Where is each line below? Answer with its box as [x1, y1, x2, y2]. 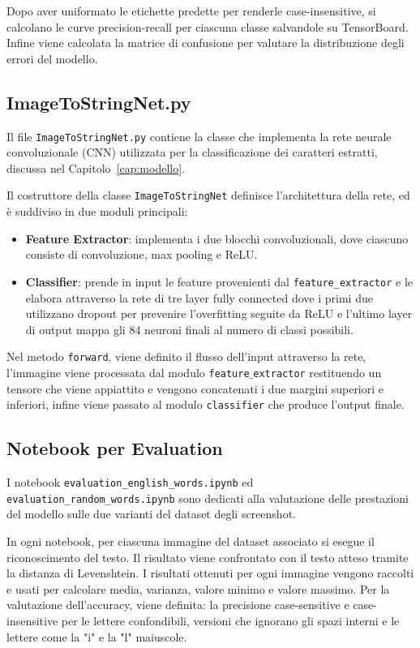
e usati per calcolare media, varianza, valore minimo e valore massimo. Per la [6, 580, 390, 597]
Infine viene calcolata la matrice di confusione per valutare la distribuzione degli [6, 34, 405, 51]
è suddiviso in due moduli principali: [6, 203, 188, 220]
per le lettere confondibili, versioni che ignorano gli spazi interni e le [61, 612, 400, 629]
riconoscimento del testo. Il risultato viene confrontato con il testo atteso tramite [6, 548, 409, 565]
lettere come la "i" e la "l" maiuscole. [6, 628, 187, 645]
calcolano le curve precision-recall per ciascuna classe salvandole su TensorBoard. [6, 18, 409, 35]
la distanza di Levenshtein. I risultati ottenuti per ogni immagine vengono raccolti [6, 564, 414, 581]
